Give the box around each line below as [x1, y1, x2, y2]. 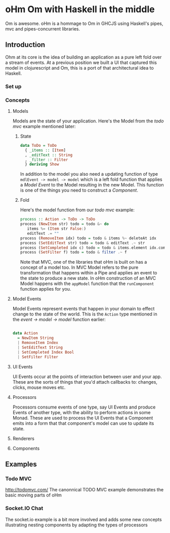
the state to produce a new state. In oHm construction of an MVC [20, 275, 156, 281]
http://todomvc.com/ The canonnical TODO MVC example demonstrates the [5, 487, 164, 493]
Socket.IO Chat [5, 505, 44, 512]
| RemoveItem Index [17, 340, 59, 346]
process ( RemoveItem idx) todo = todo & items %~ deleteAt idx [20, 235, 157, 241]
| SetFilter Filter [17, 354, 59, 359]
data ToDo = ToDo [20, 143, 57, 148]
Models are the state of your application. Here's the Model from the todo [12, 118, 164, 124]
